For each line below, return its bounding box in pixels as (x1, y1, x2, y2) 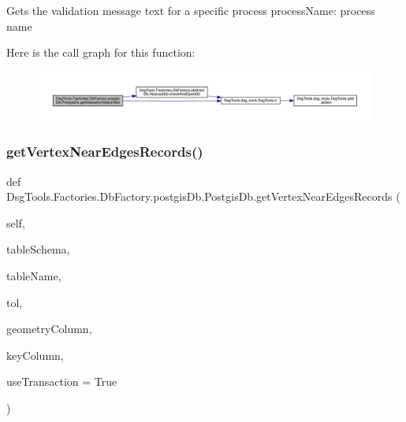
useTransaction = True (6, 373, 117, 390)
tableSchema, (6, 241, 70, 257)
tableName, (6, 267, 61, 283)
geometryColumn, (6, 320, 92, 337)
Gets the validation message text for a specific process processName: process (6, 2, 375, 18)
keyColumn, (6, 346, 64, 363)
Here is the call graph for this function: (6, 44, 196, 61)
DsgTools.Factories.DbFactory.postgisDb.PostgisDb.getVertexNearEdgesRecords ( (6, 188, 400, 205)
